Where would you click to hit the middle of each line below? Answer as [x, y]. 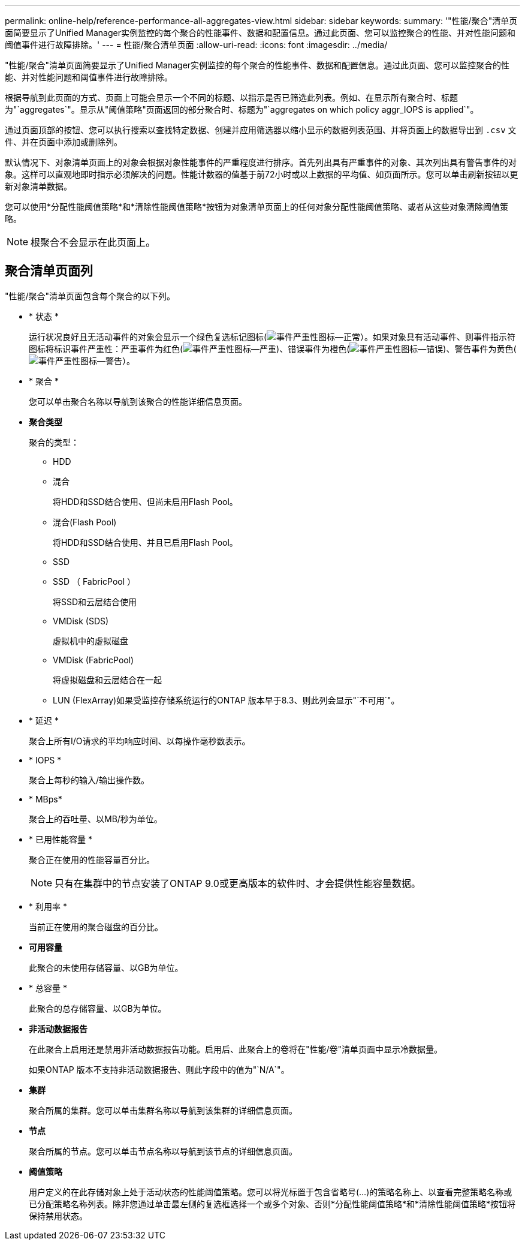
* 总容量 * [48, 988]
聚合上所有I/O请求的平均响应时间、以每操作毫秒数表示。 [140, 741]
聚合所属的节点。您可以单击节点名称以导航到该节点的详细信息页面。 [163, 1151]
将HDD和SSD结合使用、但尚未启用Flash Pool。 [145, 501]
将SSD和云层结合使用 [95, 602]
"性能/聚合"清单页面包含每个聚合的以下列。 [90, 296]
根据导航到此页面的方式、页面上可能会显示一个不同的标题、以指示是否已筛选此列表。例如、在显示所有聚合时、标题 [231, 97]
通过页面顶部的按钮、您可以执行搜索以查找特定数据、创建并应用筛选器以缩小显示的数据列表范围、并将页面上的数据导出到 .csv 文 [261, 130]
